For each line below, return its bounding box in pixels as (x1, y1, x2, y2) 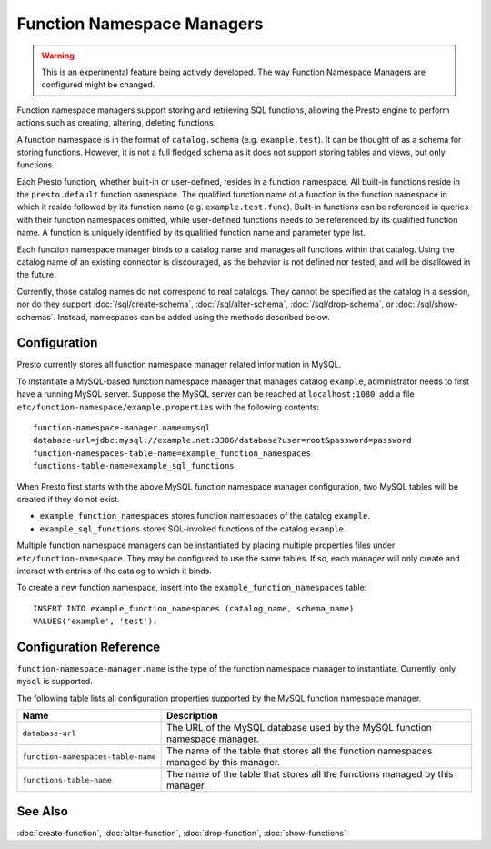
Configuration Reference (16, 639, 161, 654)
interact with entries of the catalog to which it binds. (16, 565, 213, 576)
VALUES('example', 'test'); (33, 616, 158, 627)
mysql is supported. (16, 676, 93, 687)
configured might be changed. (41, 79, 155, 90)
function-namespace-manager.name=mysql (33, 423, 211, 433)
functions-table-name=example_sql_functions (33, 460, 235, 471)
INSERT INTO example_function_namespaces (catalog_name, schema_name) (33, 603, 355, 613)
